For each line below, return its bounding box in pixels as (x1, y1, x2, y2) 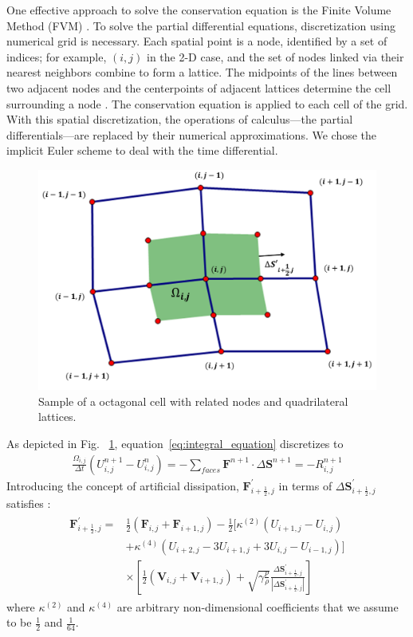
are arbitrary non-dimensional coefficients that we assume (116, 598, 399, 615)
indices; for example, (6, 48, 107, 65)
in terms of (278, 477, 332, 493)
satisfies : (6, 494, 51, 511)
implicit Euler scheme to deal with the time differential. (6, 142, 278, 159)
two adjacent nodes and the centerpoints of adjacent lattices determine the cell (6, 79, 391, 96)
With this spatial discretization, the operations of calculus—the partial (6, 111, 353, 128)
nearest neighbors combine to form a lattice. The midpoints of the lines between (6, 64, 398, 81)
